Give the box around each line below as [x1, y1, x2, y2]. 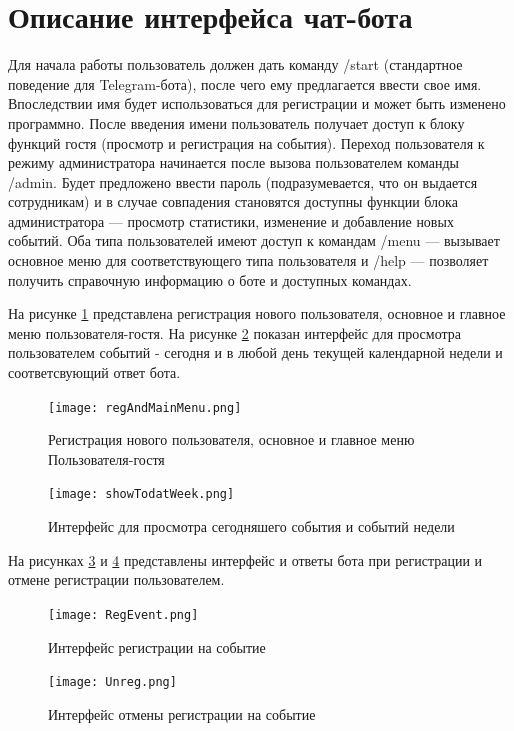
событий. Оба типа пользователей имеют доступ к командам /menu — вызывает [8, 230, 500, 251]
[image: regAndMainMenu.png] [48, 400, 242, 415]
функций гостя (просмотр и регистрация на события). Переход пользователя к [8, 132, 485, 153]
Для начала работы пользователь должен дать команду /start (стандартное [8, 54, 463, 75]
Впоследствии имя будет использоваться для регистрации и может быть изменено [8, 93, 506, 114]
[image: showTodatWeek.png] [48, 487, 235, 502]
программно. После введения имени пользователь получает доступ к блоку [8, 112, 465, 133]
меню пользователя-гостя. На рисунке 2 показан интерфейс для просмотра [8, 322, 462, 343]
